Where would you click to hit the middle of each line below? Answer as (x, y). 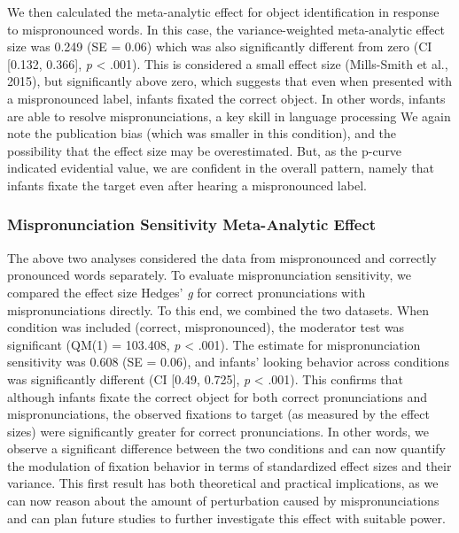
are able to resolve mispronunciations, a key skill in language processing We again (229, 116)
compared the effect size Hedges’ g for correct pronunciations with (187, 292)
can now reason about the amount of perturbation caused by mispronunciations (223, 501)
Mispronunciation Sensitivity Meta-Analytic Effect (192, 224)
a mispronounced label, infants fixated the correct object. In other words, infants (226, 98)
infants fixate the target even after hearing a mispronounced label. (187, 185)
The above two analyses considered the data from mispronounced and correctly (222, 257)
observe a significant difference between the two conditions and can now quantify (226, 448)
